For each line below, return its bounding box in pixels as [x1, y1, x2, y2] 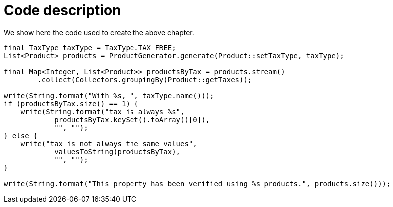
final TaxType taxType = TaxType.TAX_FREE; [4, 43, 176, 52]
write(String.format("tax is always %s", [20, 107, 185, 116]
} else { [4, 131, 38, 140]
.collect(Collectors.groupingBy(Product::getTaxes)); [37, 75, 252, 84]
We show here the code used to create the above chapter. [4, 28, 194, 37]
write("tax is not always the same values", [20, 139, 197, 148]
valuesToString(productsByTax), [54, 147, 181, 156]
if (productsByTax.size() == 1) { [4, 99, 138, 108]
